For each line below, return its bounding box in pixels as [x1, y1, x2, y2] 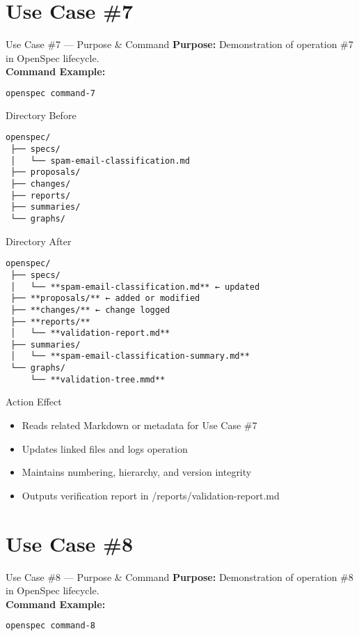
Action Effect [6, 394, 62, 409]
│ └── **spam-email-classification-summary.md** [10, 351, 250, 362]
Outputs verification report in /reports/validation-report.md [22, 488, 280, 502]
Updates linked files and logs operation [22, 441, 188, 456]
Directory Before [6, 107, 77, 122]
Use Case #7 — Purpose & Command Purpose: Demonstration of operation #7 [6, 37, 353, 52]
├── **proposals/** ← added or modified [10, 293, 200, 304]
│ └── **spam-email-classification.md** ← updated [10, 281, 260, 292]
